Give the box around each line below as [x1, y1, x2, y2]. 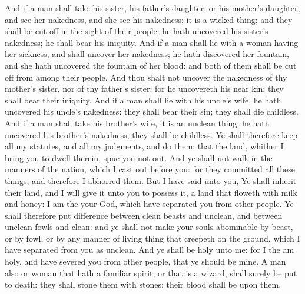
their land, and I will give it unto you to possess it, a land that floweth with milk [5, 186, 297, 198]
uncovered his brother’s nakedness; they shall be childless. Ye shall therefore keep [5, 128, 298, 141]
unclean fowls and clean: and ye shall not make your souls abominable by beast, [5, 220, 293, 233]
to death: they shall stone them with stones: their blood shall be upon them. [5, 278, 281, 290]
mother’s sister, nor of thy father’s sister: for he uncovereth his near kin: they [5, 82, 284, 95]
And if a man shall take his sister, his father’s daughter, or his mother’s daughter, [5, 2, 300, 14]
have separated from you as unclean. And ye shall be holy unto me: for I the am [5, 243, 294, 256]
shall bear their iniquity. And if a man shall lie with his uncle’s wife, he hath [5, 93, 281, 106]
